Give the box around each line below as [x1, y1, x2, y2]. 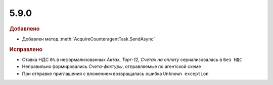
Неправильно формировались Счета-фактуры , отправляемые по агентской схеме [22, 63, 201, 69]
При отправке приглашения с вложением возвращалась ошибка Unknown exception [22, 70, 209, 76]
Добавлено [9, 25, 40, 32]
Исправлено [9, 45, 42, 52]
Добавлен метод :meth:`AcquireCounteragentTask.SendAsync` [22, 35, 155, 42]
